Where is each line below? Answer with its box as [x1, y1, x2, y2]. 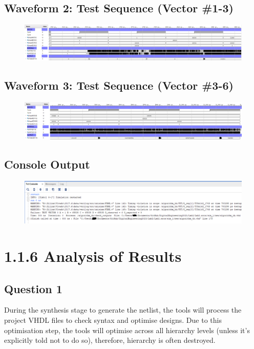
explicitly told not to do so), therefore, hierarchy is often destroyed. [4, 335, 216, 345]
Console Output [4, 156, 90, 172]
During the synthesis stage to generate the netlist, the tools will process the [4, 304, 242, 315]
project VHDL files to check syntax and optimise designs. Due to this [4, 315, 222, 325]
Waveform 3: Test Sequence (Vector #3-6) [4, 77, 234, 93]
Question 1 [4, 280, 62, 296]
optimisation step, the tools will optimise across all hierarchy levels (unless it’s [4, 324, 250, 335]
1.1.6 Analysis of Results [4, 245, 182, 266]
